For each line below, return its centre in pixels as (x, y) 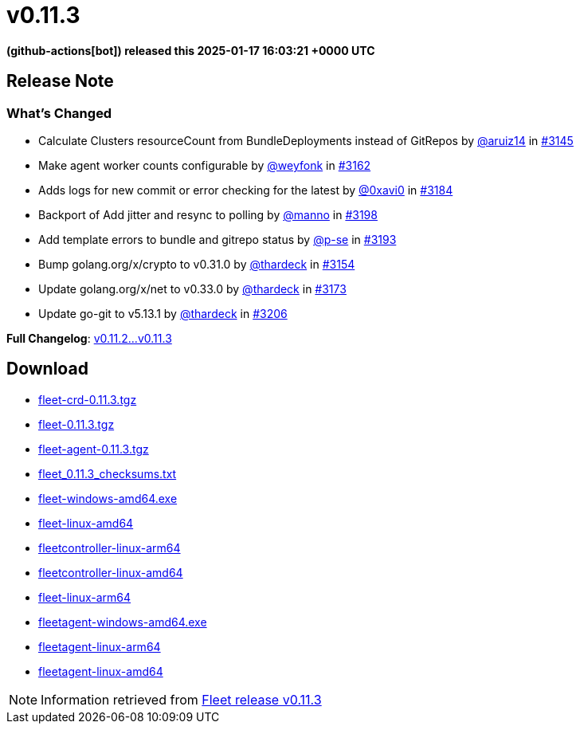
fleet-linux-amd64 (86, 523)
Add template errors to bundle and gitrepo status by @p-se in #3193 (217, 239)
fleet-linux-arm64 (85, 597)
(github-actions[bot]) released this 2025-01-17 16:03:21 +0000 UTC (191, 50)
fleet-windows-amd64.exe (108, 498)
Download (47, 369)
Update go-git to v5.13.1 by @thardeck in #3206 (163, 313)
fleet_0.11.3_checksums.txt (108, 473)
